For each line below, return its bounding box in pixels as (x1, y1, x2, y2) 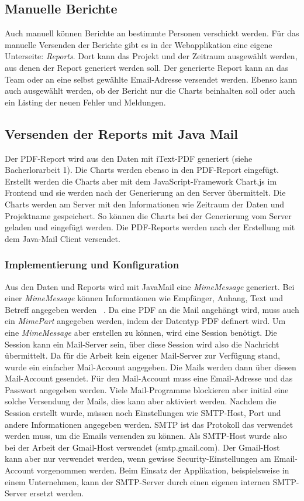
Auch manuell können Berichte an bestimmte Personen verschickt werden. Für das (5, 27, 299, 39)
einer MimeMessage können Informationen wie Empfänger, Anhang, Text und (5, 292, 284, 304)
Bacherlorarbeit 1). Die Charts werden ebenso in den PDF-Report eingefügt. (5, 163, 279, 176)
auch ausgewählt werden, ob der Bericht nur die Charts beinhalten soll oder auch (5, 84, 295, 97)
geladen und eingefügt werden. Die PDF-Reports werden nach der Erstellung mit (5, 221, 295, 233)
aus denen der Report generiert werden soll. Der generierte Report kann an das (5, 61, 289, 73)
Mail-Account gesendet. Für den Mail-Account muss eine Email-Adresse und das (5, 372, 293, 384)
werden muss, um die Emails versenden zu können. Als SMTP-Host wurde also (5, 430, 287, 442)
